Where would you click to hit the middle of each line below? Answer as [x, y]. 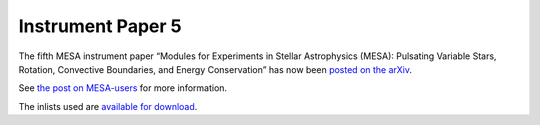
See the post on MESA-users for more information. [123, 88]
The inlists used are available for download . [108, 106]
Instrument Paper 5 [100, 26]
